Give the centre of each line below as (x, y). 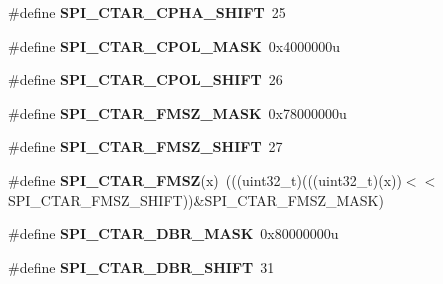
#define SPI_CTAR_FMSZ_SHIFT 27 (145, 146)
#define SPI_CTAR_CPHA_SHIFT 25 (147, 12)
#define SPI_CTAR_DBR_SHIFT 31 (141, 266)
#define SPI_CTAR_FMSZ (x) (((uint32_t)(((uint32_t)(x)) (205, 179)
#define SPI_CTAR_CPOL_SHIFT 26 (145, 79)
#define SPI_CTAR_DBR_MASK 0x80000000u (173, 233)
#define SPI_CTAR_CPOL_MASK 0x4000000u (174, 45)
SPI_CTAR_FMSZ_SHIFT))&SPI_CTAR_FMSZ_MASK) (196, 199)
